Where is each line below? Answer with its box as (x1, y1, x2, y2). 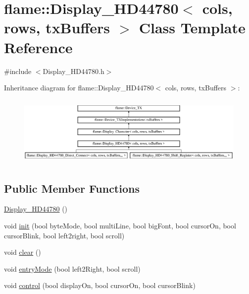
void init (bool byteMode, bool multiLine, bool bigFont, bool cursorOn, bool (4, 220, 236, 231)
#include (4, 66, 32, 76)
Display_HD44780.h (43, 66, 104, 76)
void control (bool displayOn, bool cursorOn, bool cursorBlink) (4, 280, 196, 291)
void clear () (4, 247, 41, 257)
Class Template (139, 17, 246, 38)
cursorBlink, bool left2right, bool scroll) (4, 230, 125, 240)
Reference (4, 37, 73, 57)
